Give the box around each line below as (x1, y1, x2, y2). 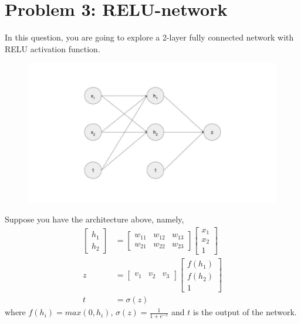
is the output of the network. (193, 306, 297, 318)
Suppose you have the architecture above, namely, (5, 213, 184, 225)
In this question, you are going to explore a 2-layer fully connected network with (5, 31, 294, 43)
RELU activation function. (5, 42, 100, 55)
